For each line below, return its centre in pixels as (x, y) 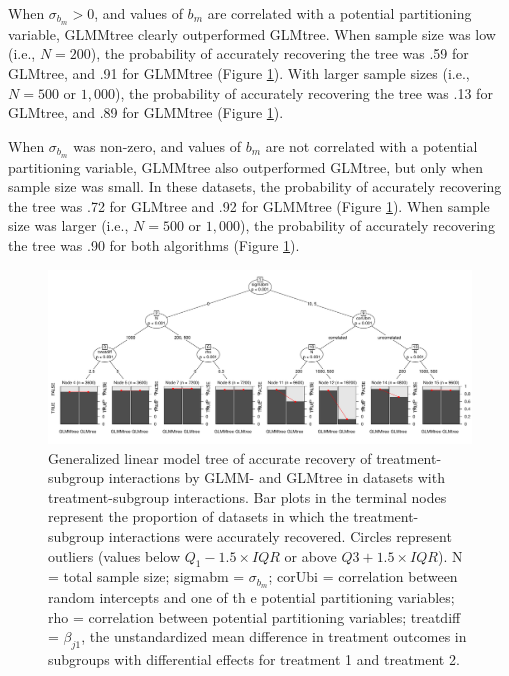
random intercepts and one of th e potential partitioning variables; (251, 597)
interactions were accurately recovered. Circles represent (280, 535)
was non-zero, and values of (157, 145)
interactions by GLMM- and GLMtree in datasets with (276, 477)
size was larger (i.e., (68, 225)
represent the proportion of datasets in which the (198, 516)
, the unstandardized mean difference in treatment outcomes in (274, 636)
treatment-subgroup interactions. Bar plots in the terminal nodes (247, 496)
